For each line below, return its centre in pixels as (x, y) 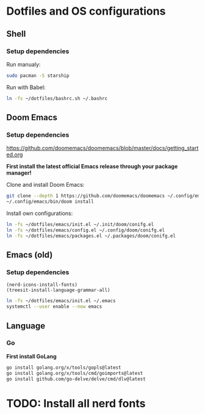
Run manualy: (23, 64)
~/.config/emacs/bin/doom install (50, 202)
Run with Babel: (26, 87)
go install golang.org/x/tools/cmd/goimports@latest (75, 373)
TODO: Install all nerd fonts (76, 403)
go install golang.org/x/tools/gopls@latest (64, 368)
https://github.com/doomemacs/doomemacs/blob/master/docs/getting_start (103, 148)
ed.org (15, 154)
